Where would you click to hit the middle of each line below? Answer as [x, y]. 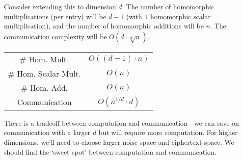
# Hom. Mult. [44, 59]
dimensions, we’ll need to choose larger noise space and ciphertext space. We [119, 142]
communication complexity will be [55, 36]
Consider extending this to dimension [60, 6]
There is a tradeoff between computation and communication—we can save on [121, 122]
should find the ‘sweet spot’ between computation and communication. [110, 151]
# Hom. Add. [44, 87]
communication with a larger [47, 132]
